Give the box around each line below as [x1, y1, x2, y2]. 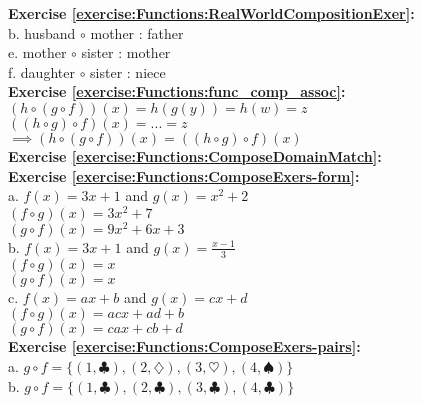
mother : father [90, 22, 184, 43]
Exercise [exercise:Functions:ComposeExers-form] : [8, 165, 360, 186]
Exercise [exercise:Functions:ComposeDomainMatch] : [8, 145, 382, 166]
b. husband [8, 22, 76, 43]
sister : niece [90, 61, 166, 82]
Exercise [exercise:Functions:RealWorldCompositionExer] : [8, 3, 415, 23]
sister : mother [81, 42, 171, 63]
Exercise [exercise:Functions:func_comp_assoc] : [8, 81, 346, 102]
